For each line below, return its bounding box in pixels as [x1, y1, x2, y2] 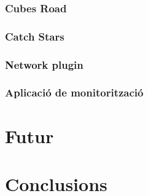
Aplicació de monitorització [5, 85, 144, 100]
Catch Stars [5, 28, 64, 44]
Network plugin [5, 57, 84, 72]
